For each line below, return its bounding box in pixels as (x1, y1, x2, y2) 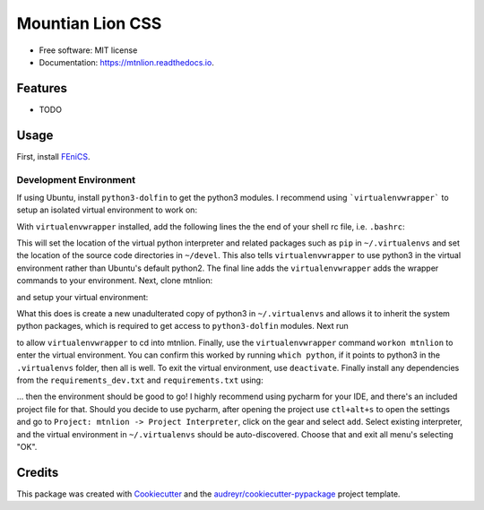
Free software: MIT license (39, 45, 138, 56)
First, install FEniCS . (16, 151, 91, 161)
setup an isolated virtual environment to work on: (16, 204, 197, 215)
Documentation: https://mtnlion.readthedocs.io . (39, 56, 214, 67)
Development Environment (16, 173, 136, 186)
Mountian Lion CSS (16, 13, 162, 33)
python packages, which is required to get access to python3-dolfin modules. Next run (16, 321, 349, 332)
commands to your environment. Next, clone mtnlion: (16, 275, 213, 286)
